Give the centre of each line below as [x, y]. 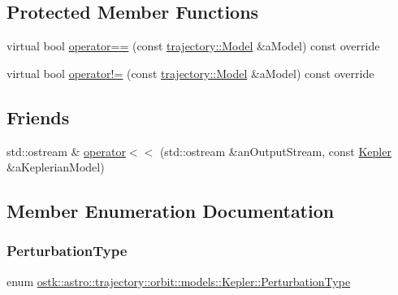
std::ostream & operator [66, 151]
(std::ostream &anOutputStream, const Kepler [275, 151]
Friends [38, 117]
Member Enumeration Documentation [171, 211]
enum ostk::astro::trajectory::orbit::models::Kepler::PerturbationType [179, 281]
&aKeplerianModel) [56, 167]
